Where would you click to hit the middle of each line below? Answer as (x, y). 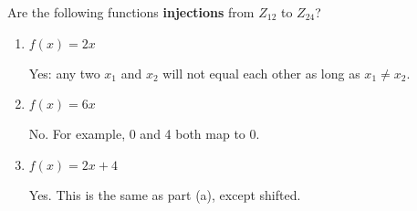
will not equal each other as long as (261, 73)
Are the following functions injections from (131, 12)
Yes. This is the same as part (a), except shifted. (165, 194)
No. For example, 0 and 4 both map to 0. (144, 134)
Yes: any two (64, 73)
